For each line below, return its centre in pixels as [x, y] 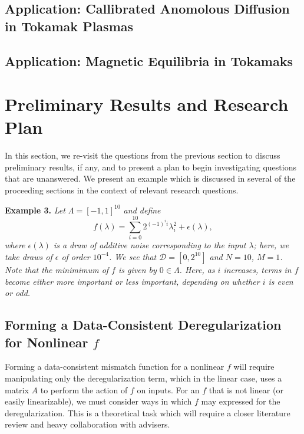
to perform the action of [84, 389]
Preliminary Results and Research [147, 104]
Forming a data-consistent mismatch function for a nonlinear [115, 366]
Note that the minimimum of [57, 269]
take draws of [29, 256]
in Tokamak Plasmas [69, 26]
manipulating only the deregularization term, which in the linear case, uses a [143, 378]
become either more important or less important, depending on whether [132, 281]
